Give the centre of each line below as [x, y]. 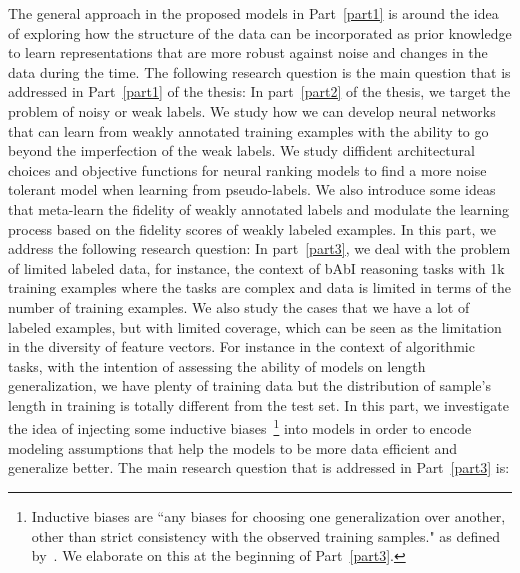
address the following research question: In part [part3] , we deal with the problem [259, 248]
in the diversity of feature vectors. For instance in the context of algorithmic [241, 346]
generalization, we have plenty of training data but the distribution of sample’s [249, 385]
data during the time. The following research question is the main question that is [259, 71]
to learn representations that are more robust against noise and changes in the [248, 52]
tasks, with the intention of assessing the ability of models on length [217, 365]
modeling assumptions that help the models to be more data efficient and [233, 447]
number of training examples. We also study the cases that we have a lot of [239, 306]
